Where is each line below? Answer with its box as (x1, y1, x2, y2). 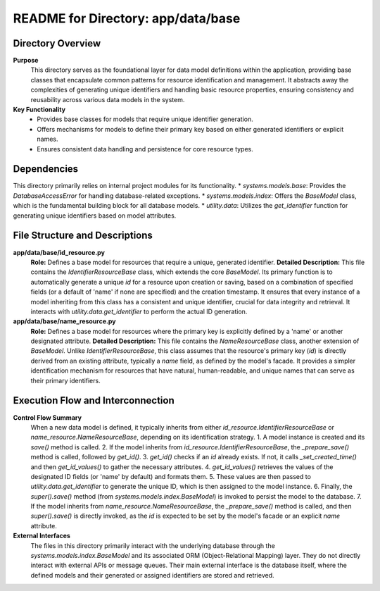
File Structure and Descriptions (13, 230, 153, 242)
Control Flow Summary (13, 413, 82, 422)
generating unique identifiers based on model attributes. (13, 211, 177, 220)
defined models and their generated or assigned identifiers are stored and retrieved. (30, 571, 274, 579)
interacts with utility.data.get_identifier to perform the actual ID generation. (30, 307, 248, 316)
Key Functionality (13, 106, 66, 114)
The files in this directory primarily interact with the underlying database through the (30, 541, 276, 549)
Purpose (13, 56, 39, 65)
